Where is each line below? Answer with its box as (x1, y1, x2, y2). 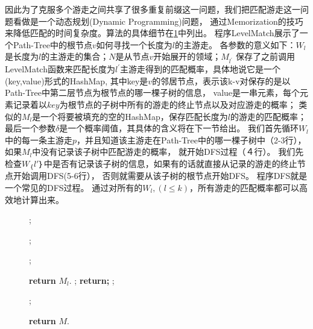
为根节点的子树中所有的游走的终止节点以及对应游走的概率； (59, 98, 296, 110)
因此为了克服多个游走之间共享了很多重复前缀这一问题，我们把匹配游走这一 (5, 3, 300, 15)
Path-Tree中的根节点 (13, 38, 92, 51)
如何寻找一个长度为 (96, 38, 172, 51)
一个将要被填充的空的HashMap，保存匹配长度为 (40, 110, 228, 122)
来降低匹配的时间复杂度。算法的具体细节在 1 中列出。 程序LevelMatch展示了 (5, 27, 300, 39)
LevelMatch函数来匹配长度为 (5, 63, 115, 75)
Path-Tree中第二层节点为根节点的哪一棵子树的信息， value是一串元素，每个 (5, 86, 300, 99)
